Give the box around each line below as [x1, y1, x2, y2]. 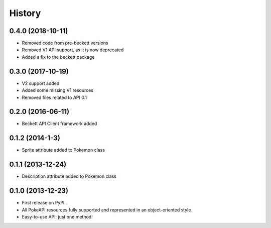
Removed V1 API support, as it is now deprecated [22, 47, 124, 53]
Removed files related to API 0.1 [22, 94, 87, 100]
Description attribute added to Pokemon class [22, 173, 116, 179]
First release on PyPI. [22, 200, 66, 206]
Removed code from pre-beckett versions [22, 40, 108, 46]
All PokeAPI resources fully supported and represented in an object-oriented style [22, 206, 191, 213]
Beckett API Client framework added [22, 121, 97, 127]
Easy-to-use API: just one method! [22, 213, 93, 219]
